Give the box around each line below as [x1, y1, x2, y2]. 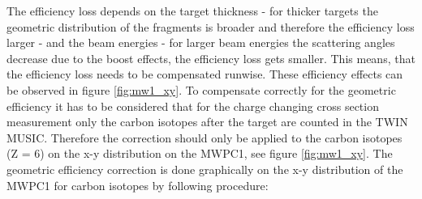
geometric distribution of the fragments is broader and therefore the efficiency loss [6, 18, 415, 35]
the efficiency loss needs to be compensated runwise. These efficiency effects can [6, 66, 403, 83]
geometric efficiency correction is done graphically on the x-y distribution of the [6, 160, 403, 177]
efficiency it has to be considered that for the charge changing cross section [6, 97, 379, 114]
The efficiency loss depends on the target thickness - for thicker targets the [6, 2, 378, 19]
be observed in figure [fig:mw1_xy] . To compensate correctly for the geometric [6, 81, 396, 98]
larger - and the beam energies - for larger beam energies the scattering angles [6, 34, 395, 51]
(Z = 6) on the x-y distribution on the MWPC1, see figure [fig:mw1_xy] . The [6, 145, 393, 162]
